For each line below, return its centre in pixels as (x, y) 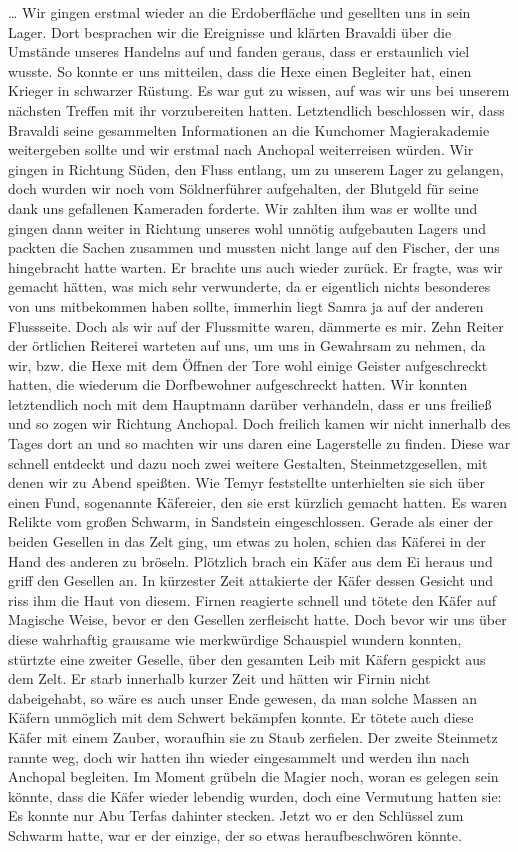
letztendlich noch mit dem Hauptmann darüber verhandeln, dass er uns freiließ (250, 403)
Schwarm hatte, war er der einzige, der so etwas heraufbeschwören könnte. (235, 834)
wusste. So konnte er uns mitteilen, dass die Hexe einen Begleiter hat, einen (240, 70)
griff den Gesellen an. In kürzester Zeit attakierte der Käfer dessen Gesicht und (250, 580)
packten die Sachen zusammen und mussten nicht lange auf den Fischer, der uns (254, 247)
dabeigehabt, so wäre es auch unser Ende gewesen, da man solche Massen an (242, 697)
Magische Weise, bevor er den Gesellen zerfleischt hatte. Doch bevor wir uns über (257, 619)
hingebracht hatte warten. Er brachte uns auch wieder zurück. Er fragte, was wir (255, 266)
